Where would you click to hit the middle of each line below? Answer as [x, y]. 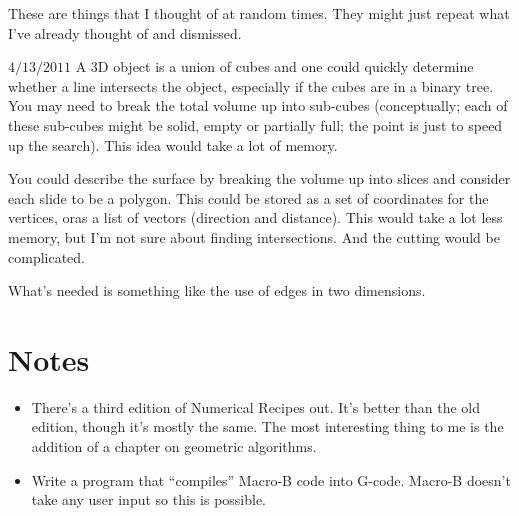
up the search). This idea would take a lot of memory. [173, 144]
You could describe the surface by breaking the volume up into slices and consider [259, 178]
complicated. [46, 256]
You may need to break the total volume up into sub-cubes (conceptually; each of [258, 105]
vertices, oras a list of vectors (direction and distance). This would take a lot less [255, 217]
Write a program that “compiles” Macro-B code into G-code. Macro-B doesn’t [271, 479]
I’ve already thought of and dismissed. [125, 32]
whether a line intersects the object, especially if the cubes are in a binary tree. [251, 85]
